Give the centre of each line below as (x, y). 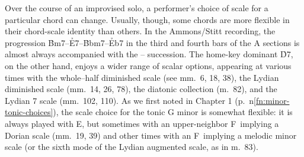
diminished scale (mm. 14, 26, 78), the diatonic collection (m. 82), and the (141, 89)
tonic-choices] (29, 112)
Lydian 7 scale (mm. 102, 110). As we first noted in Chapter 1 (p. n (129, 100)
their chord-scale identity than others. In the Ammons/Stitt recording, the (140, 31)
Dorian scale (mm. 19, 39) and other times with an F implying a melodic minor (151, 135)
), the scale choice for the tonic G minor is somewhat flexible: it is (173, 112)
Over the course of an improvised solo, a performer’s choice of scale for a (137, 8)
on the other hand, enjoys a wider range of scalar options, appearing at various (148, 65)
